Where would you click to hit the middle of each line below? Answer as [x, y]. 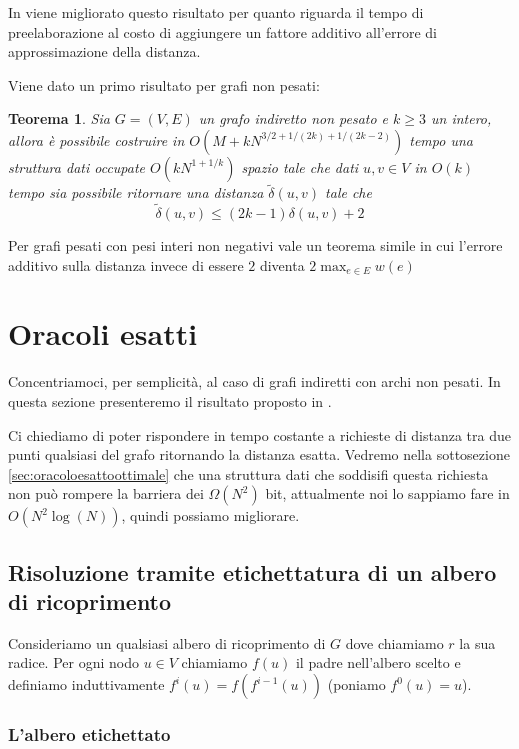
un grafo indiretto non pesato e [293, 118]
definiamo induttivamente [86, 684]
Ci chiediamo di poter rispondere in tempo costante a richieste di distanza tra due [259, 434]
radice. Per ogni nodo [73, 662]
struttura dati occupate [77, 166]
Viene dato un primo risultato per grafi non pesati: [164, 84]
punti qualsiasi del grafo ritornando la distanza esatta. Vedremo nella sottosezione [259, 454]
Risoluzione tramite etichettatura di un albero [252, 571]
